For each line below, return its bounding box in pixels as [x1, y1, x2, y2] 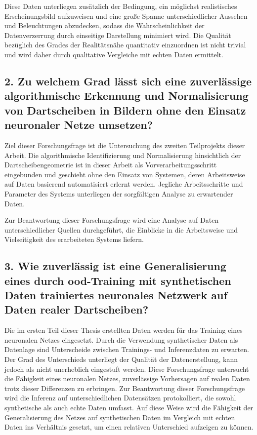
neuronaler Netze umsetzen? [4, 117, 153, 132]
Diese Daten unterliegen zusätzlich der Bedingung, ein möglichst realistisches [4, 1, 237, 11]
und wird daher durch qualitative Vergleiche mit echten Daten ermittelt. [4, 49, 223, 59]
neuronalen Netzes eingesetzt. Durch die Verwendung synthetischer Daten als [4, 334, 238, 345]
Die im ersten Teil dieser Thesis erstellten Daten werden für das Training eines [4, 325, 243, 335]
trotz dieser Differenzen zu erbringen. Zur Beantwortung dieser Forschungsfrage [4, 383, 245, 393]
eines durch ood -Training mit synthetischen [4, 273, 231, 288]
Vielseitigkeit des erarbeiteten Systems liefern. [4, 234, 144, 244]
